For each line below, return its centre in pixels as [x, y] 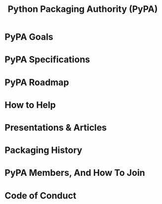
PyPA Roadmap [37, 82]
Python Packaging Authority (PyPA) [83, 9]
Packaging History [44, 150]
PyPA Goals [29, 37]
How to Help [30, 105]
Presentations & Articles [56, 127]
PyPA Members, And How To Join [75, 173]
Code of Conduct [40, 195]
